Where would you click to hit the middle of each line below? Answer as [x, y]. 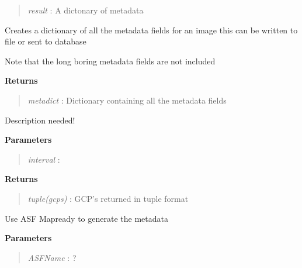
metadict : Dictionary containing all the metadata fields [127, 100]
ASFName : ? [52, 257]
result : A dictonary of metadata [86, 10]
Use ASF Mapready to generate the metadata [86, 218]
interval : [44, 159]
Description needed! [40, 120]
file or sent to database [46, 41]
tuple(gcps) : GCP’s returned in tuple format [108, 198]
